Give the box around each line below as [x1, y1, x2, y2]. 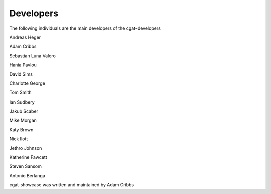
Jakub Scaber [9, 108, 39, 114]
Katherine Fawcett [9, 154, 47, 160]
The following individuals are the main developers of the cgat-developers [9, 25, 161, 31]
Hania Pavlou [9, 62, 37, 68]
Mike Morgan [9, 117, 37, 123]
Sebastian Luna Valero [9, 53, 56, 59]
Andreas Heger [9, 34, 41, 40]
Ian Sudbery [9, 99, 35, 105]
